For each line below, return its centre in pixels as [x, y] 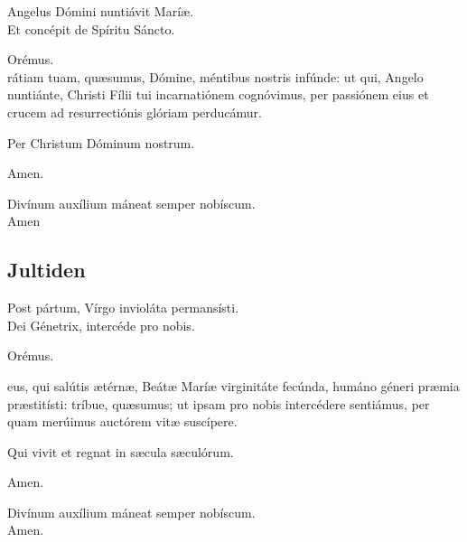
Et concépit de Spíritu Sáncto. [91, 28]
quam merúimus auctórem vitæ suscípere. [122, 421]
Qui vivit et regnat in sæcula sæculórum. [121, 451]
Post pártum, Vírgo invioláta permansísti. [123, 308]
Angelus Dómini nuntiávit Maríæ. [101, 11]
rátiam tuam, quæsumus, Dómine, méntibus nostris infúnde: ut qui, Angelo [215, 76]
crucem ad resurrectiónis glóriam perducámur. [135, 112]
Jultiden [47, 270]
